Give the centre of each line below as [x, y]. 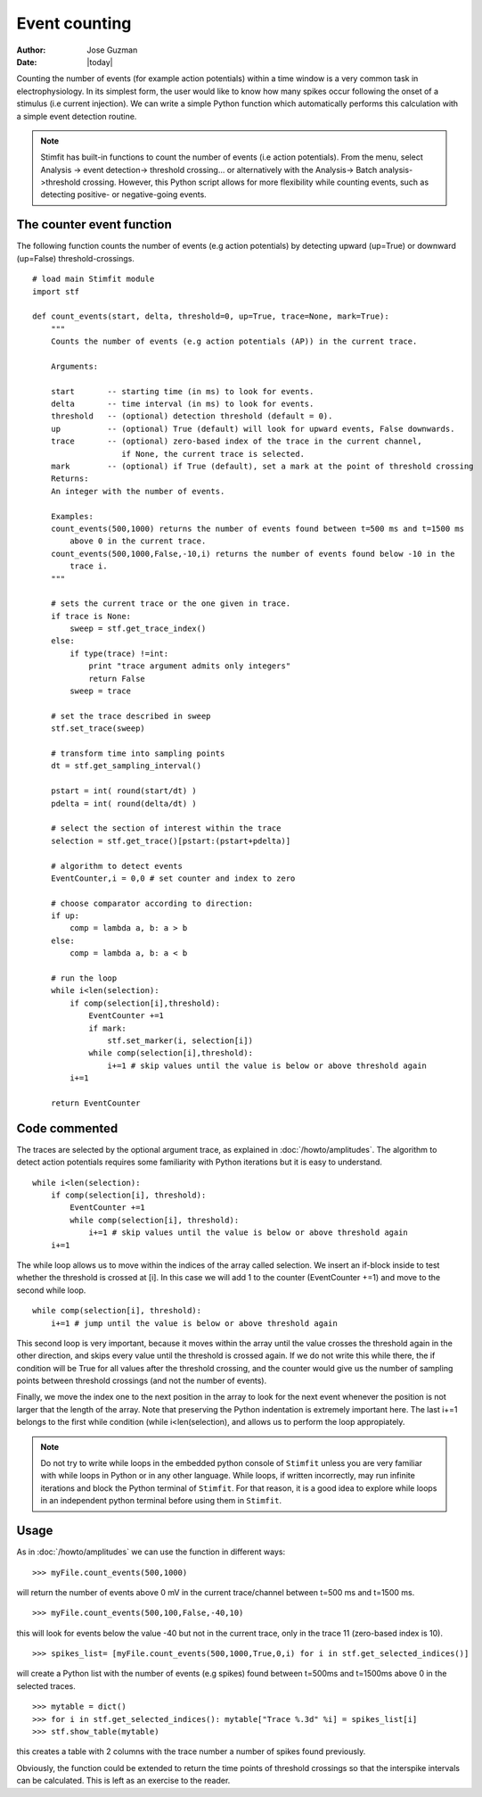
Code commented [67, 1128]
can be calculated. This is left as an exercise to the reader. [123, 1781]
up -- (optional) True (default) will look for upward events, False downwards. [253, 429]
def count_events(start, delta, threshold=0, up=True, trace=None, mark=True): [211, 316]
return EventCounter [95, 1103]
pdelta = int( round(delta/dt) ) [124, 803]
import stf [56, 291]
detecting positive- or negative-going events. [123, 195]
